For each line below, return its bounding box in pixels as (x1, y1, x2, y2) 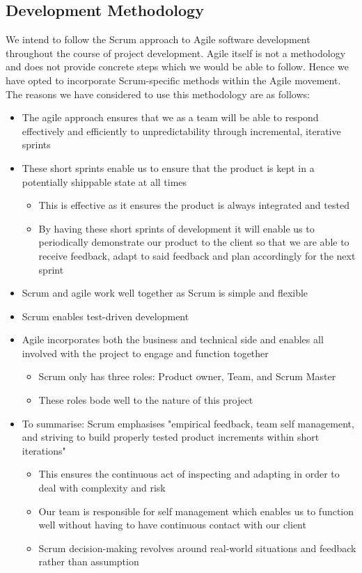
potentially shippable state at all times (22, 174, 187, 189)
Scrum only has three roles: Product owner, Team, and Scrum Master (38, 369, 336, 384)
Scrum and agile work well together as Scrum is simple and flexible (22, 285, 308, 300)
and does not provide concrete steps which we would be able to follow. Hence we (6, 59, 349, 74)
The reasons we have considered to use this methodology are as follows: (6, 86, 310, 101)
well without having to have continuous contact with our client (38, 517, 306, 532)
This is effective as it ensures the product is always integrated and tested (38, 198, 349, 212)
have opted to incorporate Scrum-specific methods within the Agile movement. (6, 72, 341, 87)
